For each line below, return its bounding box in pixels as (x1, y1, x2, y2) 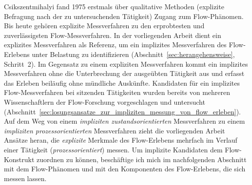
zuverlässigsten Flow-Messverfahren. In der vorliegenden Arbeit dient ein (4, 30, 221, 40)
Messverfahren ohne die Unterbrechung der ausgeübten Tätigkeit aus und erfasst (4, 68, 245, 78)
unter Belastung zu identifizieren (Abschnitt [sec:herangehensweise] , (32, 49, 235, 59)
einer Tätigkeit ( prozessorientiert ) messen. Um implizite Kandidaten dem (4, 144, 223, 154)
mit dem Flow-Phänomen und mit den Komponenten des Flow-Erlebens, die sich (4, 164, 246, 174)
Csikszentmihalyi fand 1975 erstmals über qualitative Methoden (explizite (4, 1, 224, 11)
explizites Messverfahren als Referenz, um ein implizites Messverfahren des (4, 39, 227, 50)
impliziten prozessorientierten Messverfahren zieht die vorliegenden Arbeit (4, 125, 225, 135)
